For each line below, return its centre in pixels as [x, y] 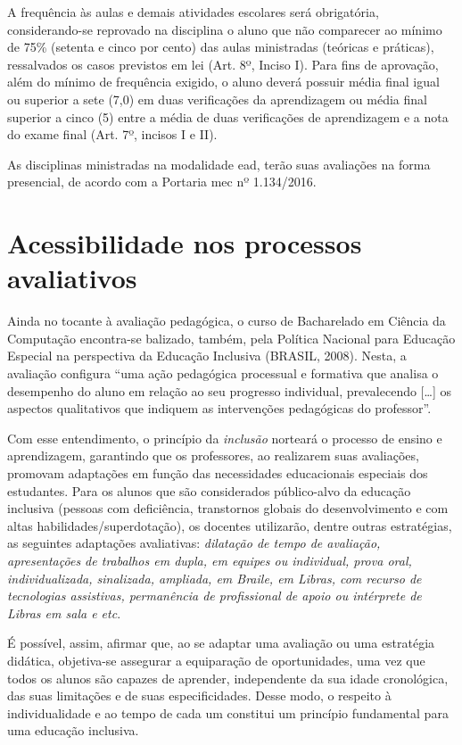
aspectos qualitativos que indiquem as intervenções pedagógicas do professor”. [219, 408]
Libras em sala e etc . [64, 613]
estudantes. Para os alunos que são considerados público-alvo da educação [209, 490]
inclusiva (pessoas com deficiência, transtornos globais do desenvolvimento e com [228, 508]
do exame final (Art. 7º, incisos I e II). [112, 134]
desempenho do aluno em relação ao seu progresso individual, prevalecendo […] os [229, 390]
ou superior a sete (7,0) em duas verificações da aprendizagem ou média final [217, 99]
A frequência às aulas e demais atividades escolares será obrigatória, [193, 12]
